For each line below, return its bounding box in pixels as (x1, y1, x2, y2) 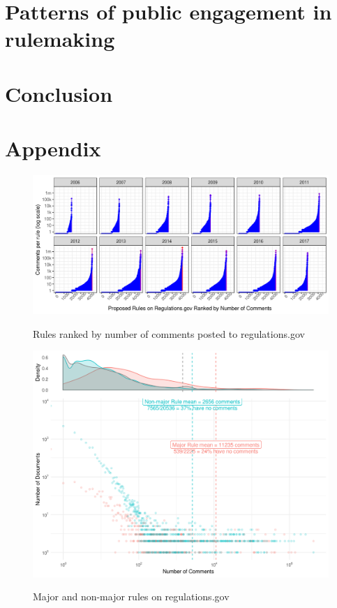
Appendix (5, 134, 101, 163)
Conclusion (5, 79, 113, 107)
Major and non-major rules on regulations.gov (33, 589, 230, 604)
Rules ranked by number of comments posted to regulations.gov (33, 326, 305, 341)
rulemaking (5, 24, 115, 53)
